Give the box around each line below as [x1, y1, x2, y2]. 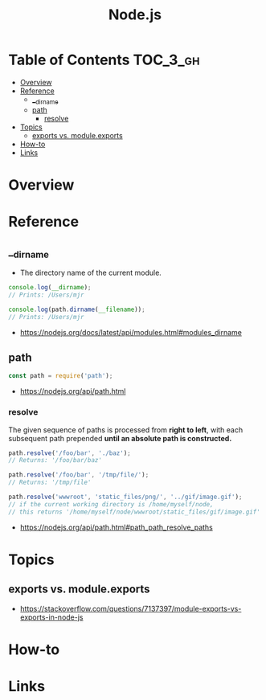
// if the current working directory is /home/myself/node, [8, 500, 215, 508]
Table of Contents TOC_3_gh [8, 51, 200, 69]
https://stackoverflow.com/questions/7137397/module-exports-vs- [19, 604, 242, 613]
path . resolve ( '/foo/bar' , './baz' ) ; [8, 448, 131, 457]
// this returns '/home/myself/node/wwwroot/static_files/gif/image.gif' [8, 508, 261, 516]
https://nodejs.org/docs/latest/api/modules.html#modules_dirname [19, 327, 243, 337]
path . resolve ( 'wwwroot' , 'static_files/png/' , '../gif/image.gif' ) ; [8, 493, 243, 501]
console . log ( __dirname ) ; [8, 284, 92, 292]
